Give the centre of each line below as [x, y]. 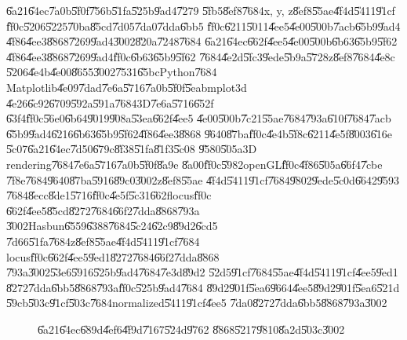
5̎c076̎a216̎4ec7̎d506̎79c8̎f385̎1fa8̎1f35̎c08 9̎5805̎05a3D [132, 149]
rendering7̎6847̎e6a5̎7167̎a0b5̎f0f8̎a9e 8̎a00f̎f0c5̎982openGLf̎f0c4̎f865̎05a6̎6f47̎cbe [194, 164]
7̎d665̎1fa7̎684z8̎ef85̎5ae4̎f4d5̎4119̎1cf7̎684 [103, 241]
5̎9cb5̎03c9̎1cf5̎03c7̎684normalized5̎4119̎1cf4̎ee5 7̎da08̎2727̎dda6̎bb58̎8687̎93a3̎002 [197, 303]
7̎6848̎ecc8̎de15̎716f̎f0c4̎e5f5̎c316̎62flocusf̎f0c [109, 195]
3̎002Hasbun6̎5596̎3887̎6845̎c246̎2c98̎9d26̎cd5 [112, 226]
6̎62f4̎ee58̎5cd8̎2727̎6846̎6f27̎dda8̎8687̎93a [103, 210]
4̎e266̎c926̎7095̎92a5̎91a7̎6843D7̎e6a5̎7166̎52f [110, 102]
